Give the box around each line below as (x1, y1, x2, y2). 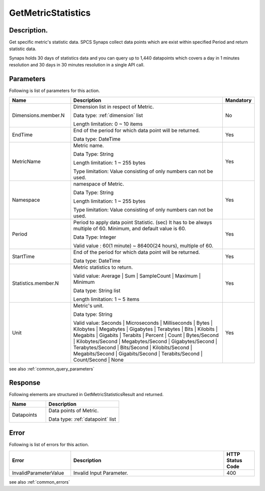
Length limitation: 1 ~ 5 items (73, 296, 140, 303)
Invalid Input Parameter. (73, 469, 129, 476)
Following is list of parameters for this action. (9, 88, 100, 93)
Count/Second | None (73, 356, 124, 363)
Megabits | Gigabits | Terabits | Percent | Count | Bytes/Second (73, 332, 219, 338)
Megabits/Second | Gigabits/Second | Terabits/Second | (73, 350, 203, 357)
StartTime (12, 253, 35, 260)
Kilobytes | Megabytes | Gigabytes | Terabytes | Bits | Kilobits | (73, 325, 218, 332)
